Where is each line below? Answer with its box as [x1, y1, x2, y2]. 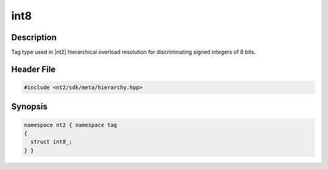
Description [11, 32, 57, 43]
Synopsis [11, 102, 48, 112]
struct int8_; [30, 139, 73, 145]
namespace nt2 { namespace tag [24, 122, 118, 128]
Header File [11, 64, 56, 74]
